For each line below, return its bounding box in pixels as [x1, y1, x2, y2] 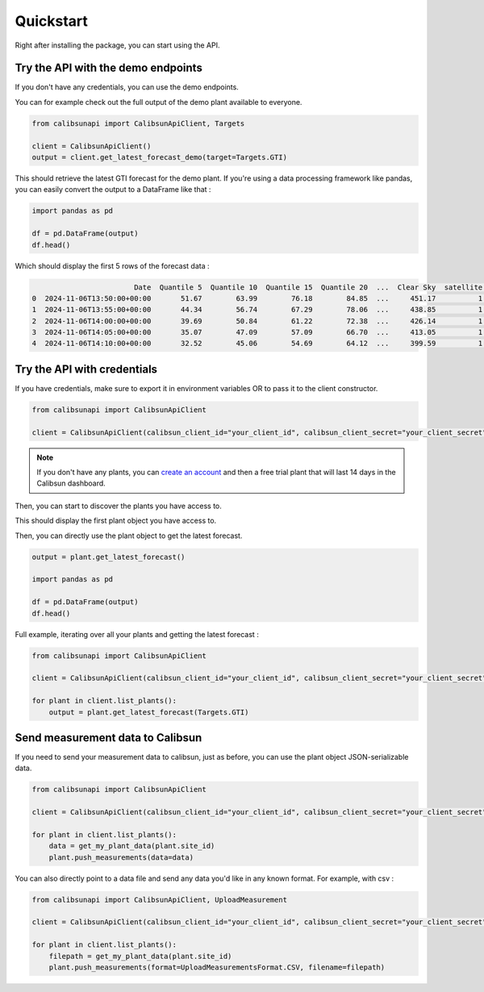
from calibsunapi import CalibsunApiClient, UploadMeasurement [31, 895, 288, 904]
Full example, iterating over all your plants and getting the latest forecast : [15, 629, 260, 639]
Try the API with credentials [15, 362, 157, 376]
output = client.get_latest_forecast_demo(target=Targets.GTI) [31, 153, 288, 161]
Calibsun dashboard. [36, 478, 106, 488]
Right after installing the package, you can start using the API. [15, 40, 220, 50]
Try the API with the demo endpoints [15, 61, 203, 75]
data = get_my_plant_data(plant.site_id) [48, 841, 215, 851]
